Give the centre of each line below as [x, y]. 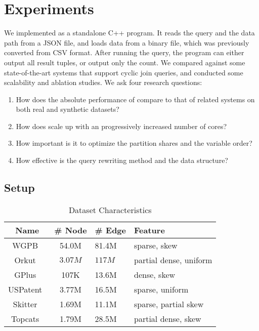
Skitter [25, 304]
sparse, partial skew [169, 304]
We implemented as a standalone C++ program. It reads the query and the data [129, 33]
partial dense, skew [168, 318]
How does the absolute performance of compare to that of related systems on [135, 99]
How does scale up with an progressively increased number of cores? [121, 126]
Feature [149, 230]
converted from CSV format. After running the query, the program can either [124, 52]
